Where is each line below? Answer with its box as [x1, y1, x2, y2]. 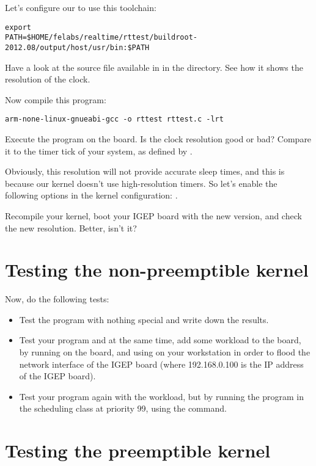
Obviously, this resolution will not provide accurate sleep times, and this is [5, 165, 285, 178]
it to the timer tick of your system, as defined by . [5, 144, 193, 157]
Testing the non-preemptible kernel [5, 257, 309, 282]
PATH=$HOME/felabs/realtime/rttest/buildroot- [5, 33, 197, 42]
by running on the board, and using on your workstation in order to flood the [19, 346, 310, 359]
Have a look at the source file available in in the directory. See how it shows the [5, 60, 303, 73]
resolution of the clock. [5, 73, 90, 86]
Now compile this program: [5, 93, 106, 106]
